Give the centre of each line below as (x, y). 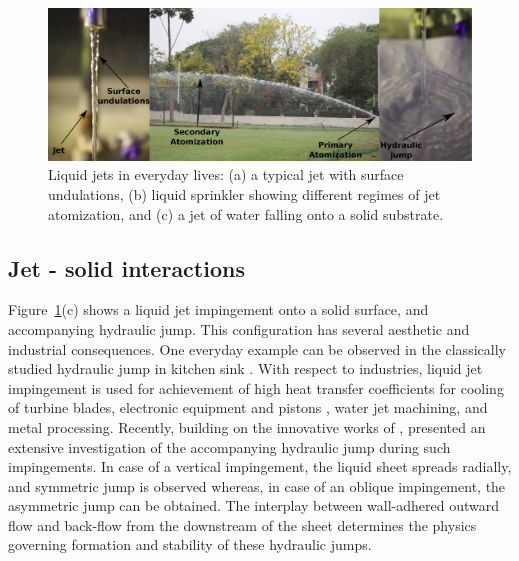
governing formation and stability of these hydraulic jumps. (190, 544)
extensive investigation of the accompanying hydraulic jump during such (229, 446)
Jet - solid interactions (126, 267)
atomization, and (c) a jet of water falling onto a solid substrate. (246, 213)
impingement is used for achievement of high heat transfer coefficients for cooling (256, 387)
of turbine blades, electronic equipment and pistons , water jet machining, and (248, 407)
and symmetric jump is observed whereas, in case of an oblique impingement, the (257, 485)
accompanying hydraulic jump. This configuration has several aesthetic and (239, 328)
